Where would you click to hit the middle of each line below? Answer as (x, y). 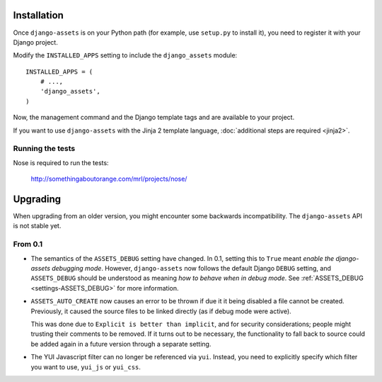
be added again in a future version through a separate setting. (121, 344)
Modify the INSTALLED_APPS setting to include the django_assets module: (125, 55)
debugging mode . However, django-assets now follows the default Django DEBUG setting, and (192, 268)
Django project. (35, 42)
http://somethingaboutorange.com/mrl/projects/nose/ (109, 179)
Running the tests (44, 149)
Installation (38, 15)
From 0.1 (28, 245)
